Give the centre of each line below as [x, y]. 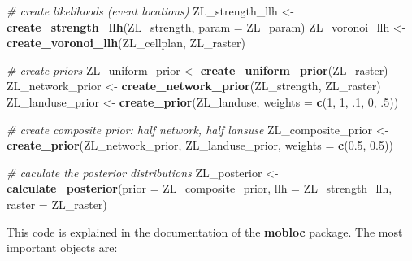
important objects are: [62, 248]
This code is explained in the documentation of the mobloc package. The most [205, 231]
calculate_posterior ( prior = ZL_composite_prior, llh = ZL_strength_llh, [199, 188]
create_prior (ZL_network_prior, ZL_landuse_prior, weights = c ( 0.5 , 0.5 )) [200, 145]
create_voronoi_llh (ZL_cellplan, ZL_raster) [126, 43]
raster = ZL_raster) [57, 204]
